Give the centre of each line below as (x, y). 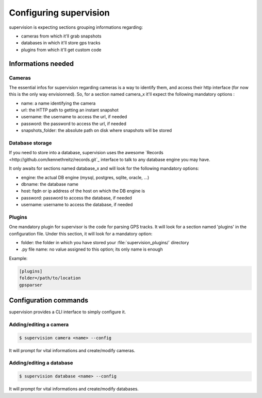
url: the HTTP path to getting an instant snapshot (70, 110)
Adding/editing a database (41, 363)
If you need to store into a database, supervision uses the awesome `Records (86, 153)
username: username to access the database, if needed (77, 205)
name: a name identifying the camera (58, 103)
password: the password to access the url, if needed (74, 124)
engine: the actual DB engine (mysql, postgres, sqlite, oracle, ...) (85, 177)
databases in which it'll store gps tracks (61, 43)
